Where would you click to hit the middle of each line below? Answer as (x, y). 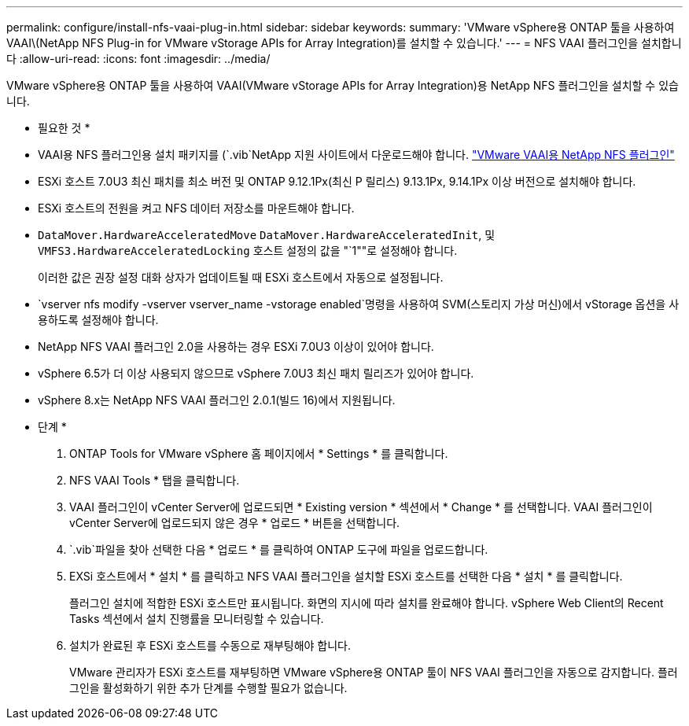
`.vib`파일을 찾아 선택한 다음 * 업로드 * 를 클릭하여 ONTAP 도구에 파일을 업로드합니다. (279, 549)
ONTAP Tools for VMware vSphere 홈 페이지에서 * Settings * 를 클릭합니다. (259, 453)
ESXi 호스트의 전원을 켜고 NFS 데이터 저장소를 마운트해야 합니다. (196, 208)
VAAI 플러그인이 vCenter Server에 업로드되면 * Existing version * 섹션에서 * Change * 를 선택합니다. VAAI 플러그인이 (361, 507)
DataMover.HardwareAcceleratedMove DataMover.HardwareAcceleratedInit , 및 (267, 235)
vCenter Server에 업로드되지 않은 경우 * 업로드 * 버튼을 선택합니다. (235, 523)
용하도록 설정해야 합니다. (98, 320)
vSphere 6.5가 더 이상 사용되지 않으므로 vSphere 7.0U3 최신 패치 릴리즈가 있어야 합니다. (256, 373)
